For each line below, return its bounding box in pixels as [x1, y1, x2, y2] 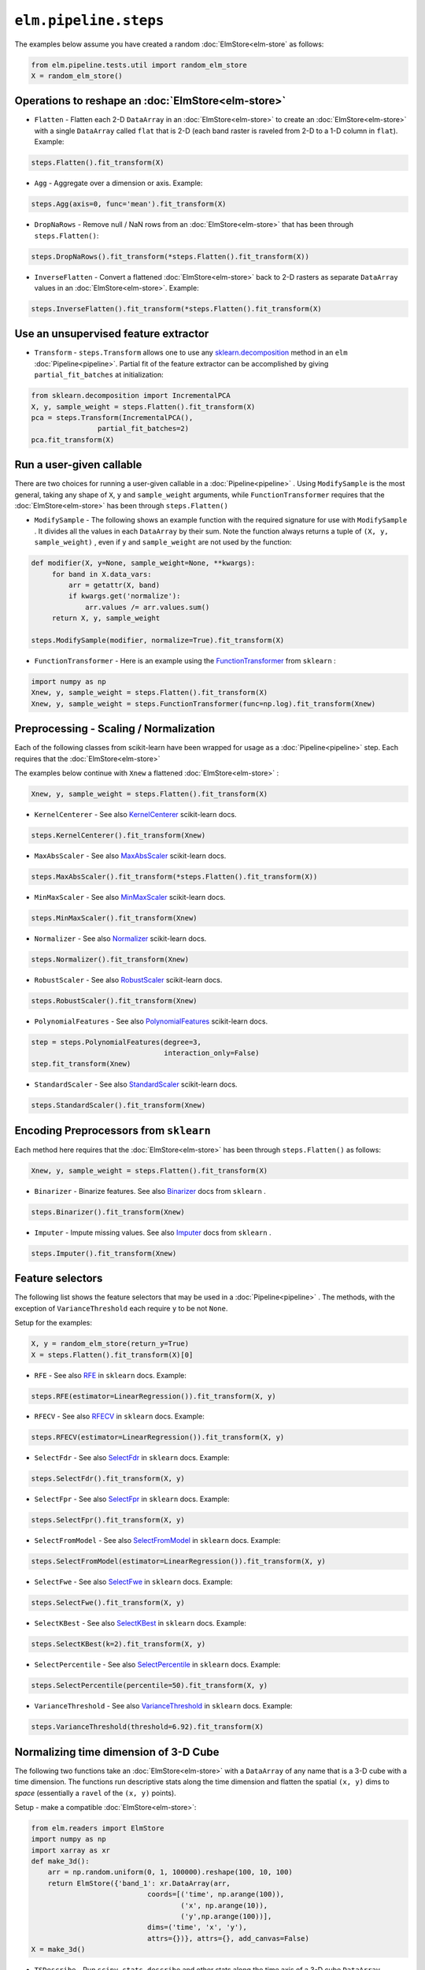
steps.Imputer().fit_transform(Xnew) [31, 1249, 177, 1258]
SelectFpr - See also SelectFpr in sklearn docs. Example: [34, 1494, 230, 1504]
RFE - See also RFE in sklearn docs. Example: [34, 1370, 187, 1380]
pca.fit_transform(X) [31, 435, 115, 444]
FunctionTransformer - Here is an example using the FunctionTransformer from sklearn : [34, 656, 336, 665]
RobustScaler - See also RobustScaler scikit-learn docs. [34, 975, 223, 984]
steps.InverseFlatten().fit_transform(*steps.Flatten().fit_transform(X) [31, 304, 322, 313]
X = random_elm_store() [31, 71, 124, 80]
